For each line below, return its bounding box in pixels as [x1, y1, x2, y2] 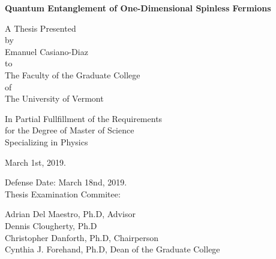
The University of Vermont [5, 92, 104, 105]
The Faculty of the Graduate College [5, 68, 140, 81]
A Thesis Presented [5, 22, 76, 34]
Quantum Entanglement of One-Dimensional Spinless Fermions [5, 2, 271, 14]
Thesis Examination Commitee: [5, 187, 121, 200]
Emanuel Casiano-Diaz [5, 45, 88, 57]
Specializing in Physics [5, 135, 88, 148]
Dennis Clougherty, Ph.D [5, 219, 97, 231]
